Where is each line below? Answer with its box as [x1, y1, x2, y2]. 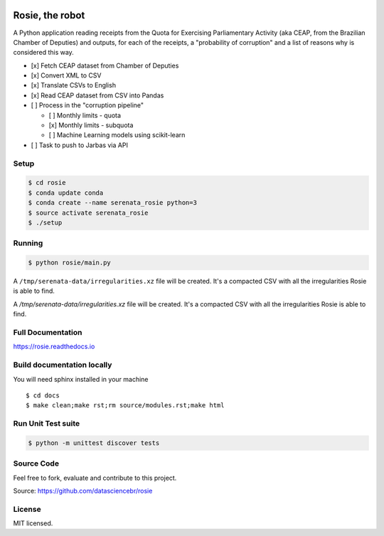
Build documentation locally [13, 360, 112, 370]
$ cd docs [26, 391, 60, 400]
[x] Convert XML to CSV [31, 71, 102, 80]
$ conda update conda [28, 188, 104, 197]
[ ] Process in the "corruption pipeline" [31, 101, 144, 109]
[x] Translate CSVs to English [31, 81, 117, 90]
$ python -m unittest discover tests [28, 439, 160, 447]
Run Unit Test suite [13, 419, 80, 429]
